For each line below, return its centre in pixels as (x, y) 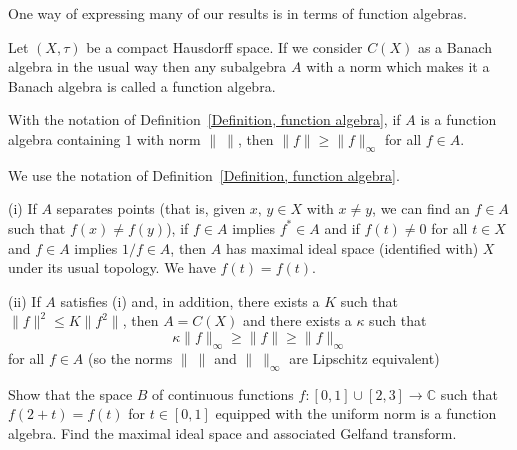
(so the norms (130, 357)
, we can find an (421, 208)
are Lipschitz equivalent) (364, 357)
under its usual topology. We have (112, 267)
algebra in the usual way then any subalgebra (147, 66)
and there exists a (297, 320)
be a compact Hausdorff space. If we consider (224, 46)
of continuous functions (223, 393)
